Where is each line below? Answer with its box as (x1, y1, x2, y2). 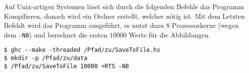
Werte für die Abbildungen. (129, 29, 211, 39)
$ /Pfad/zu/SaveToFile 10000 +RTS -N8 (4, 62, 129, 70)
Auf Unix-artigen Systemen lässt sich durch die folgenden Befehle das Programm (4, 1, 244, 11)
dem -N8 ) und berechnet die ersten (4, 29, 107, 39)
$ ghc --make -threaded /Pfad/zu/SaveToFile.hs (4, 47, 161, 54)
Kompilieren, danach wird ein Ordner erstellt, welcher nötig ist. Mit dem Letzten (4, 11, 245, 21)
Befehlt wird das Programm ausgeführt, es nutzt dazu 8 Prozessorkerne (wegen (4, 20, 239, 30)
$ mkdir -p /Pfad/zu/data (4, 55, 87, 62)
